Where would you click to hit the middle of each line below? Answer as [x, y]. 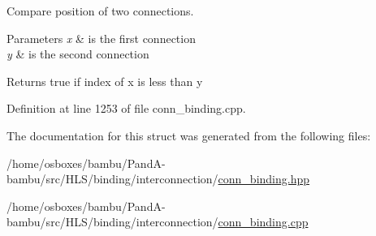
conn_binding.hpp [264, 179]
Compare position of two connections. [100, 11]
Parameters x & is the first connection [101, 38]
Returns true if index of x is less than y [105, 81]
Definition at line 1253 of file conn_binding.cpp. [126, 108]
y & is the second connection [78, 54]
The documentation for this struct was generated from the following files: [189, 135]
